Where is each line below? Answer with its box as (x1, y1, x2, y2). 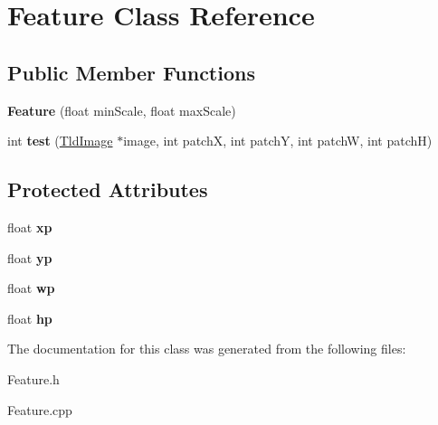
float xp (7, 217, 52, 236)
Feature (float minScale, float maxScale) (7, 100, 236, 119)
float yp (7, 248, 52, 267)
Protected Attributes (7, 175, 208, 203)
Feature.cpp (7, 400, 72, 419)
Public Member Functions (7, 58, 255, 86)
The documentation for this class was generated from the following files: (7, 339, 406, 358)
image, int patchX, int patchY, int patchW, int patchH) (123, 131, 433, 150)
